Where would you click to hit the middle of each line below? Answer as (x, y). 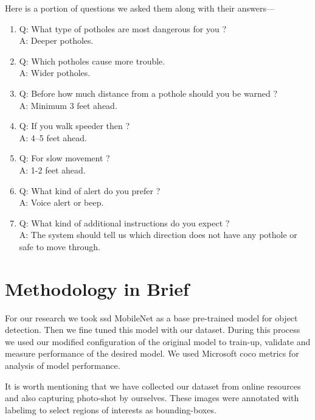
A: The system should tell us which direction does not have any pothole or (158, 235)
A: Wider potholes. (55, 73)
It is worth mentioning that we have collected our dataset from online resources (153, 386)
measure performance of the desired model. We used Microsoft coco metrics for (152, 353)
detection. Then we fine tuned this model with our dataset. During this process (153, 330)
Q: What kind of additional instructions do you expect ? (124, 222)
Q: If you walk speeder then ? (74, 126)
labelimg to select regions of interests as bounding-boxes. (111, 409)
